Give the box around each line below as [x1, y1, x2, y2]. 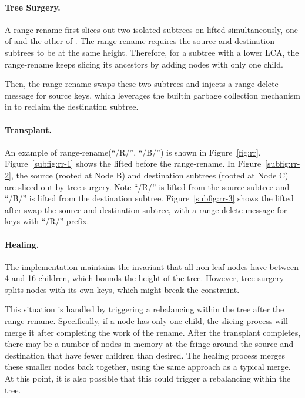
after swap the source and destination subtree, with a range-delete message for [5, 203, 287, 215]
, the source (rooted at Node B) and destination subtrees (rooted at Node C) [11, 168, 289, 181]
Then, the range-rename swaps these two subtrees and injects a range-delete [5, 77, 279, 90]
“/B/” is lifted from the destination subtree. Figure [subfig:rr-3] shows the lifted [5, 192, 294, 204]
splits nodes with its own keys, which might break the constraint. [5, 283, 240, 295]
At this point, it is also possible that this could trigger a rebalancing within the [5, 372, 291, 384]
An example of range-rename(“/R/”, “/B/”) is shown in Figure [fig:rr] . [5, 146, 261, 158]
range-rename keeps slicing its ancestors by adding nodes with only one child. [5, 58, 283, 70]
